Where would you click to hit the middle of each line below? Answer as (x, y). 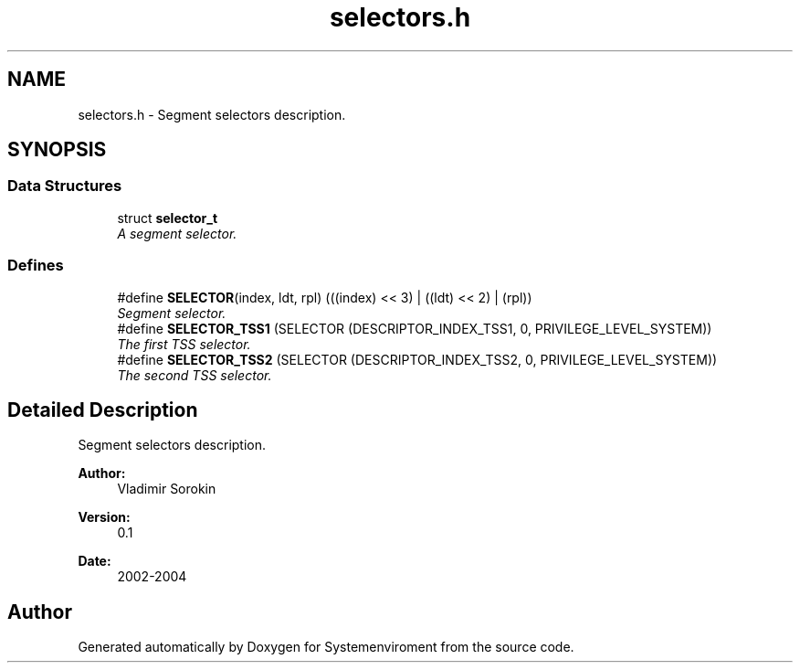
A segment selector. (177, 233)
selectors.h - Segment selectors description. (212, 114)
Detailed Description (103, 409)
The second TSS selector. (195, 375)
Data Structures (65, 186)
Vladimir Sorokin (167, 489)
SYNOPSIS (57, 150)
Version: (104, 517)
